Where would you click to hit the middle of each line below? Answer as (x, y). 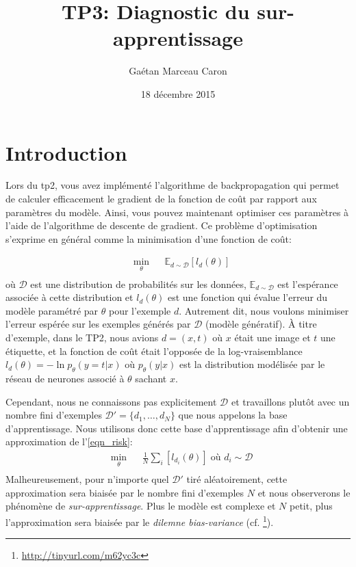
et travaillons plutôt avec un (290, 401)
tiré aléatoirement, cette (237, 479)
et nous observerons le (304, 492)
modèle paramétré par (52, 310)
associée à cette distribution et (69, 297)
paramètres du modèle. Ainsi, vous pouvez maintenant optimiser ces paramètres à (177, 212)
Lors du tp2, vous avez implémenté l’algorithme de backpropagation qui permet (173, 185)
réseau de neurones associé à (65, 379)
